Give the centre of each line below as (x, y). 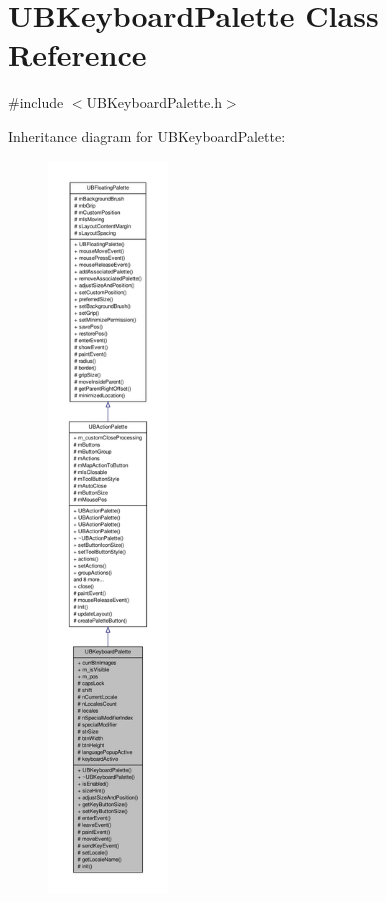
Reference (77, 54)
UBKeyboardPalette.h (154, 102)
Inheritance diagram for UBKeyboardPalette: (147, 135)
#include (36, 102)
